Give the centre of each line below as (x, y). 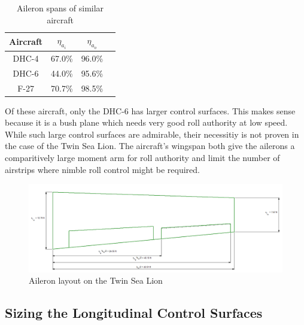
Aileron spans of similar (60, 8)
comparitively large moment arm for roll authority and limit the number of (142, 158)
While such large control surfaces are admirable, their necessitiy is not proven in (152, 134)
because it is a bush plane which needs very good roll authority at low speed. (146, 122)
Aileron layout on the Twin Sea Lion (96, 280)
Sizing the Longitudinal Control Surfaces (134, 313)
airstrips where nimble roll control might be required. (102, 169)
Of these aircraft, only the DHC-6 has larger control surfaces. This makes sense (150, 110)
